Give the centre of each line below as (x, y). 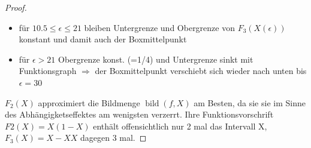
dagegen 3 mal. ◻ (113, 138)
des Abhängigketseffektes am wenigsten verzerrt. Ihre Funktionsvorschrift (139, 114)
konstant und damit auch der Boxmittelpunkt (103, 39)
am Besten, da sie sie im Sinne (250, 102)
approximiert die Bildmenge (89, 102)
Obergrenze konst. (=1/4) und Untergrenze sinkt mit (156, 59)
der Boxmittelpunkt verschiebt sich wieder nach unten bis (201, 71)
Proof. (16, 7)
